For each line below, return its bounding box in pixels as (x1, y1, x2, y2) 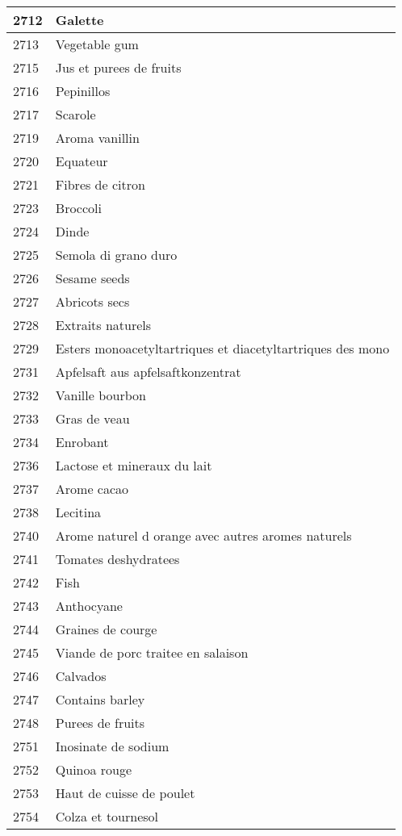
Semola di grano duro (55, 245, 178, 264)
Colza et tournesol (55, 807, 159, 826)
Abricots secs (55, 292, 130, 311)
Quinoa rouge (55, 760, 132, 779)
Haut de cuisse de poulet (55, 784, 195, 802)
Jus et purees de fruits (55, 58, 182, 77)
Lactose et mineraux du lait (55, 456, 212, 474)
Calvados (55, 667, 107, 685)
